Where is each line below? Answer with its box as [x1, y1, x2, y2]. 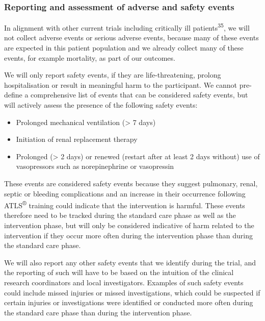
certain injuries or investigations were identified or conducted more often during [4, 297, 253, 308]
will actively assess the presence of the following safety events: [4, 100, 198, 110]
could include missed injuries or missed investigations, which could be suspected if [4, 287, 260, 298]
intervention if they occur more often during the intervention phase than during [4, 230, 253, 240]
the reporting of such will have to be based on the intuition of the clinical [4, 267, 234, 278]
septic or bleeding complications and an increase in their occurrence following [4, 188, 246, 199]
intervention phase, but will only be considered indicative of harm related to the [4, 220, 254, 231]
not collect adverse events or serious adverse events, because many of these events [4, 32, 259, 43]
